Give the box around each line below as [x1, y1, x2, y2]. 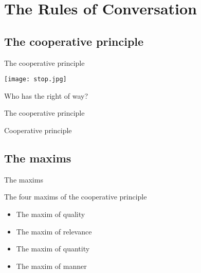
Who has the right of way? [4, 90, 88, 101]
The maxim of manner [16, 260, 87, 271]
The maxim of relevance [16, 226, 92, 236]
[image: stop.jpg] [4, 76, 67, 83]
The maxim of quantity [16, 243, 90, 254]
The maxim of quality [16, 209, 85, 219]
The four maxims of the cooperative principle [4, 191, 147, 202]
